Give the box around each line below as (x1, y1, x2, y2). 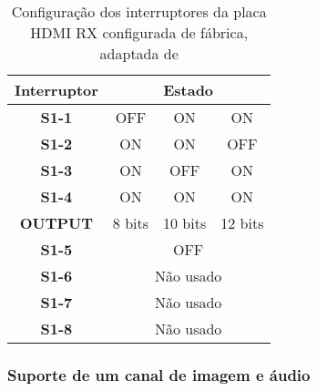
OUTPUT (19, 212, 94, 233)
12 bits (220, 212, 264, 233)
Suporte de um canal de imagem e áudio (7, 363, 311, 386)
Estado (163, 79, 214, 100)
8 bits (112, 212, 149, 233)
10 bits (163, 212, 207, 233)
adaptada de (99, 43, 179, 64)
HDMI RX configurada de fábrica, (30, 22, 249, 43)
